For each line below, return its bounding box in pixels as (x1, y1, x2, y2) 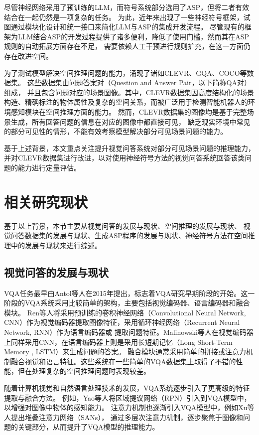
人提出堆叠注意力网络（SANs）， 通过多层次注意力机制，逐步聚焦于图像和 (4, 412, 243, 422)
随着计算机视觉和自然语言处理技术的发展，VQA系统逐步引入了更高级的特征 (4, 382, 250, 393)
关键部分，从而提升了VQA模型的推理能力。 (17, 422, 159, 432)
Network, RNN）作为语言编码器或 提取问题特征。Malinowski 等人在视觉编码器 (4, 326, 254, 337)
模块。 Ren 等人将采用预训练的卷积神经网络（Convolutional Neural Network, (4, 307, 246, 317)
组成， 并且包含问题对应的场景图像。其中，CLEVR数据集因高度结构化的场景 (4, 87, 254, 97)
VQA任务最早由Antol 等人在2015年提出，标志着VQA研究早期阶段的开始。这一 (4, 288, 255, 298)
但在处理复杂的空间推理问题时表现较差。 (17, 366, 150, 376)
